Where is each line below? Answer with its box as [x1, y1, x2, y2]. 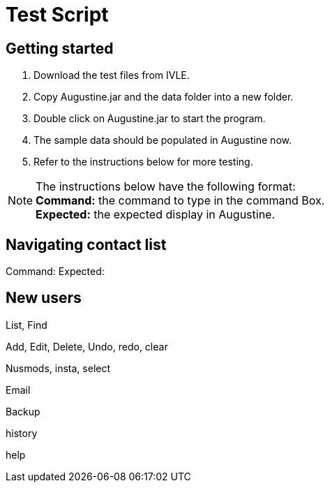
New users [6, 289, 82, 307]
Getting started [6, 39, 114, 57]
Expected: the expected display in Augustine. [36, 207, 276, 222]
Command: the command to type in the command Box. [36, 193, 325, 208]
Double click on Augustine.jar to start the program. [33, 112, 266, 125]
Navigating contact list [6, 235, 167, 253]
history [6, 427, 38, 439]
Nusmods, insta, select [6, 362, 111, 374]
